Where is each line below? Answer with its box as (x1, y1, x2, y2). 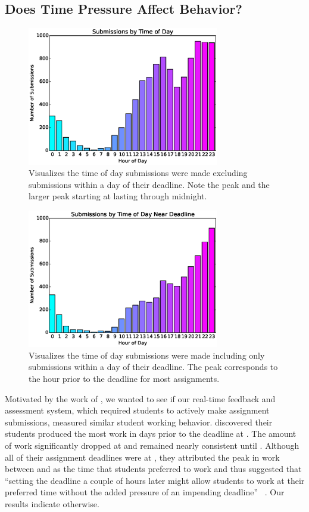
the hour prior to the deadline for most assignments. (29, 372, 220, 384)
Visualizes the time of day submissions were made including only (29, 348, 265, 361)
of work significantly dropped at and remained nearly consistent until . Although (5, 439, 299, 451)
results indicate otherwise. (5, 497, 99, 510)
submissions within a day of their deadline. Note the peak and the (29, 178, 270, 190)
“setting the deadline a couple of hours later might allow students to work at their (5, 474, 305, 486)
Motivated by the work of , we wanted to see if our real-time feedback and (5, 392, 276, 405)
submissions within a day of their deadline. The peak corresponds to (29, 360, 278, 373)
